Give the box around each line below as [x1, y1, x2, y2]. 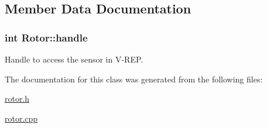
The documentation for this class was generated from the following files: [5, 72, 263, 85]
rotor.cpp [5, 112, 38, 124]
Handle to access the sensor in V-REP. [5, 53, 143, 65]
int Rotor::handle [5, 30, 88, 44]
